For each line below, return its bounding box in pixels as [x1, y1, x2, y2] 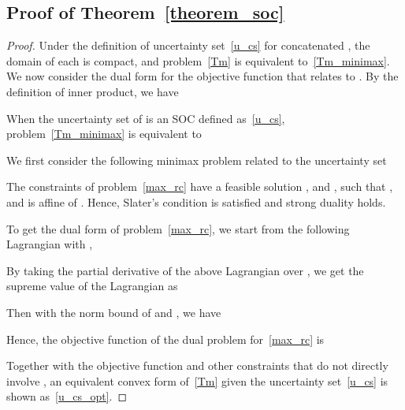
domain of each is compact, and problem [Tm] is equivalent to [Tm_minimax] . [6, 52, 390, 69]
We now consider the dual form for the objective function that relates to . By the [6, 68, 399, 84]
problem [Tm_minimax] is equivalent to [6, 125, 202, 142]
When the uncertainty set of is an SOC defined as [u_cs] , [6, 110, 285, 126]
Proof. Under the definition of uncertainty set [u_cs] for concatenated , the [6, 37, 370, 54]
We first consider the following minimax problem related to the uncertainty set [6, 151, 387, 168]
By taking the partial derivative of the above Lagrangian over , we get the [6, 262, 364, 278]
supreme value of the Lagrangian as [6, 278, 178, 294]
